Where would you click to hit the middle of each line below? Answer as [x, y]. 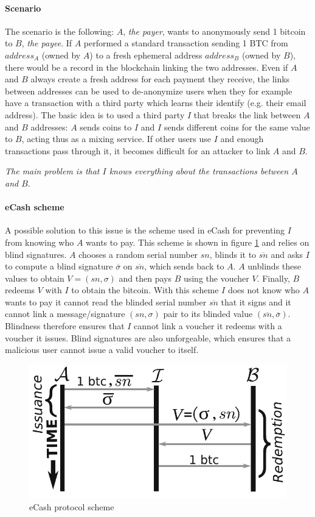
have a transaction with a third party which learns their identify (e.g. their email [156, 103]
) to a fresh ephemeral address [146, 55]
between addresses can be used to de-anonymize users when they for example [149, 91]
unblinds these [274, 266]
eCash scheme [35, 207]
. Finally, [273, 278]
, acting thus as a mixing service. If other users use [116, 139]
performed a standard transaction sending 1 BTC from [186, 43]
